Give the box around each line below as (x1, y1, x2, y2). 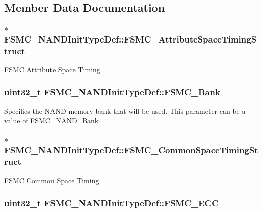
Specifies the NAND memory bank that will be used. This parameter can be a (4, 105, 246, 116)
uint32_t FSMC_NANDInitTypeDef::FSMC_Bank (4, 86, 220, 98)
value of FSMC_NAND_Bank (4, 115, 99, 126)
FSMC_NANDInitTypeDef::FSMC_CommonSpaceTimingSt (4, 143, 258, 156)
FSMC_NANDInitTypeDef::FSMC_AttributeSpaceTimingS (4, 32, 257, 45)
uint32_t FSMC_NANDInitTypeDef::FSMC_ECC (4, 196, 219, 209)
